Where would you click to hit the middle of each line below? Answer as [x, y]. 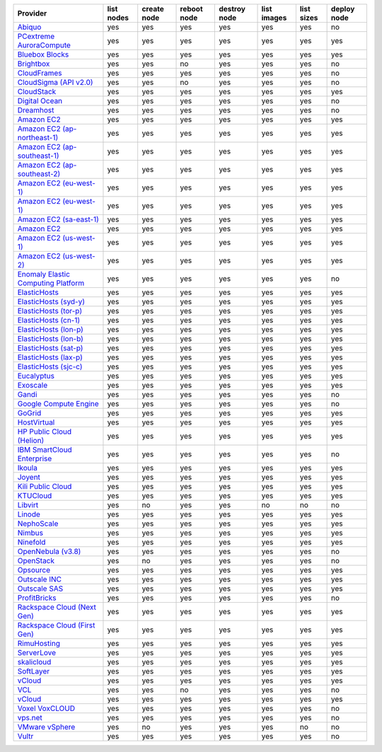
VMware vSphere [46, 727]
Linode [29, 514]
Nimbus [30, 533]
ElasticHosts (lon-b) [51, 339]
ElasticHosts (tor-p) [50, 311]
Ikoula [28, 468]
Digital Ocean [40, 101]
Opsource [34, 570]
